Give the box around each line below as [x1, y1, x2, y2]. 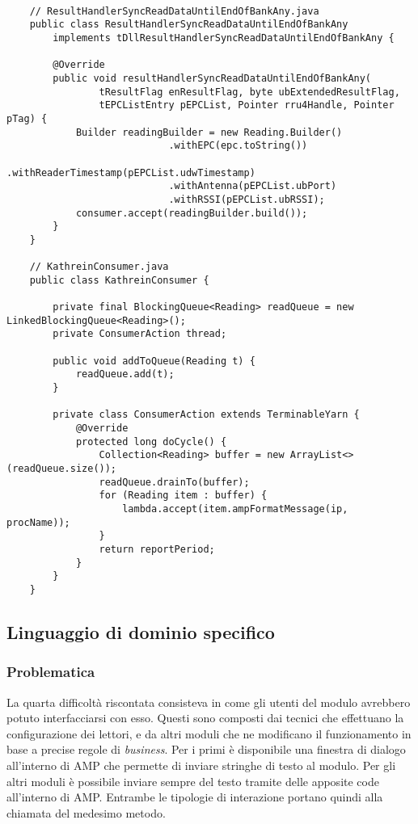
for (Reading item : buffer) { [99, 490, 268, 502]
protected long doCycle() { [75, 435, 227, 448]
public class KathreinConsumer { [29, 274, 209, 286]
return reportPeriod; [99, 543, 215, 555]
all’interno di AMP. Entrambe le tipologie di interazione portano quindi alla [6, 788, 383, 805]
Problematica [6, 662, 95, 682]
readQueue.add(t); [75, 368, 175, 380]
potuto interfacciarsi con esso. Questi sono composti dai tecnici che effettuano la [6, 709, 404, 726]
